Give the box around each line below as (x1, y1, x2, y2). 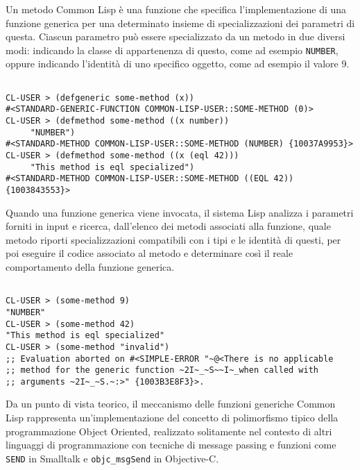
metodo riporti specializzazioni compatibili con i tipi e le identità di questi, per (6, 232, 341, 246)
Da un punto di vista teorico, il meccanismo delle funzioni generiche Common (6, 396, 336, 411)
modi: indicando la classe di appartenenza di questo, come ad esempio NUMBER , (6, 42, 338, 57)
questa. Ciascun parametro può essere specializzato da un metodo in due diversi (6, 29, 345, 44)
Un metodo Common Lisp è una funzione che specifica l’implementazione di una (6, 2, 347, 16)
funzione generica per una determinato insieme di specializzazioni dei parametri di (6, 15, 355, 30)
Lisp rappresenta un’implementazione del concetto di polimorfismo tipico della (6, 410, 338, 425)
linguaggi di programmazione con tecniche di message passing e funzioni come (6, 437, 336, 452)
